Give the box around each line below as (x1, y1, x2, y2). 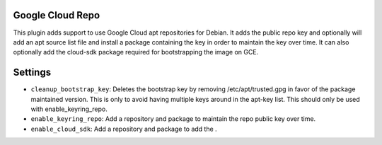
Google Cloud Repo (13, 9, 100, 21)
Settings (13, 66, 52, 79)
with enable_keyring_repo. (30, 105, 108, 113)
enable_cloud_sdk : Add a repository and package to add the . (30, 124, 217, 133)
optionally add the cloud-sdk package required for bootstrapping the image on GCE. (13, 48, 259, 57)
